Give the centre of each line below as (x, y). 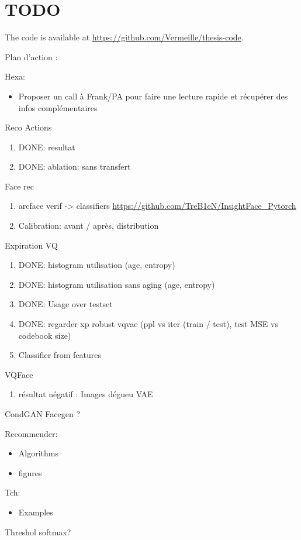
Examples (36, 512)
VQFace (19, 374)
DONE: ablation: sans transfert (75, 166)
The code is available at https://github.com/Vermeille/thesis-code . (124, 37)
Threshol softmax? (38, 532)
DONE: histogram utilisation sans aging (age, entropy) (117, 284)
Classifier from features (60, 355)
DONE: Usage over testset (65, 304)
